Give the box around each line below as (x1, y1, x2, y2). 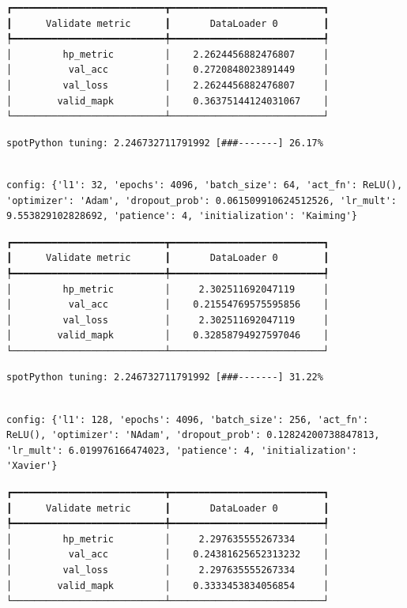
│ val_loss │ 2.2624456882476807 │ (6, 79, 330, 91)
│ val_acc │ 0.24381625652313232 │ (6, 549, 330, 561)
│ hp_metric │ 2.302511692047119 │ (6, 283, 330, 295)
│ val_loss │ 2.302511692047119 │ (6, 314, 330, 326)
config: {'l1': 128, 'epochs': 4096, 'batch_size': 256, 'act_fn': (6, 414, 369, 425)
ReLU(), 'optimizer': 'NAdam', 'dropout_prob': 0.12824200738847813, (6, 429, 380, 441)
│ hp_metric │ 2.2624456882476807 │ (6, 48, 330, 60)
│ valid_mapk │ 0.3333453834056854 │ (6, 580, 330, 591)
